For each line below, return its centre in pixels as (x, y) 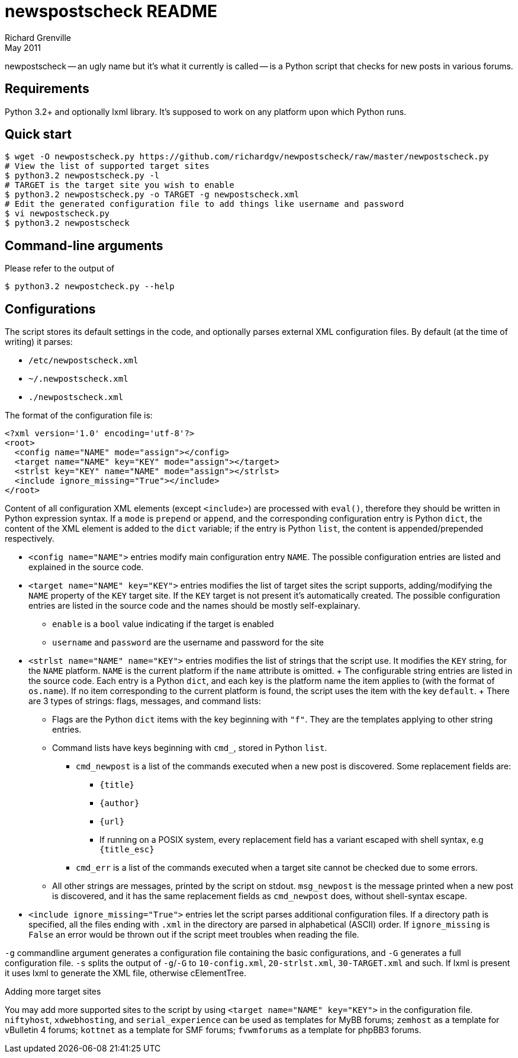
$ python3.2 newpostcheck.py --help (90, 287)
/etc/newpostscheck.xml (83, 361)
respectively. (30, 539)
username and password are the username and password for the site (188, 643)
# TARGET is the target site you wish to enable (120, 185)
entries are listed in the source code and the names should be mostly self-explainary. (194, 606)
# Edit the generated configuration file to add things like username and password (205, 204)
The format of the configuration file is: (79, 415)
